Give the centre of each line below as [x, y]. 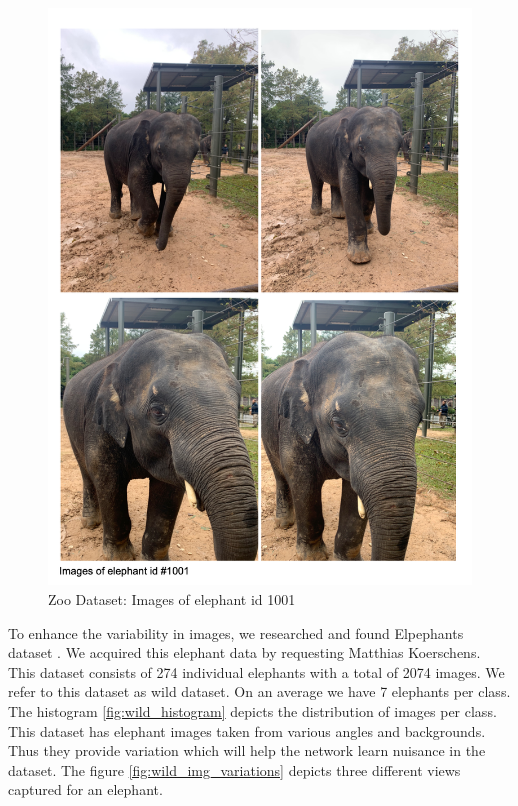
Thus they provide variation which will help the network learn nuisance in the [247, 750]
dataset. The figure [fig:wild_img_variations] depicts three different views [234, 769]
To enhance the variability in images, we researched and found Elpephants [236, 632]
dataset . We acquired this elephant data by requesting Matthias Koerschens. [244, 652]
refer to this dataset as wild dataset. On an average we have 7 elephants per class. [259, 691]
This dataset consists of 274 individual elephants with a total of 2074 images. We [256, 671]
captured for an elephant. [85, 789]
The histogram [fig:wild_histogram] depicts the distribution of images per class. [252, 710]
